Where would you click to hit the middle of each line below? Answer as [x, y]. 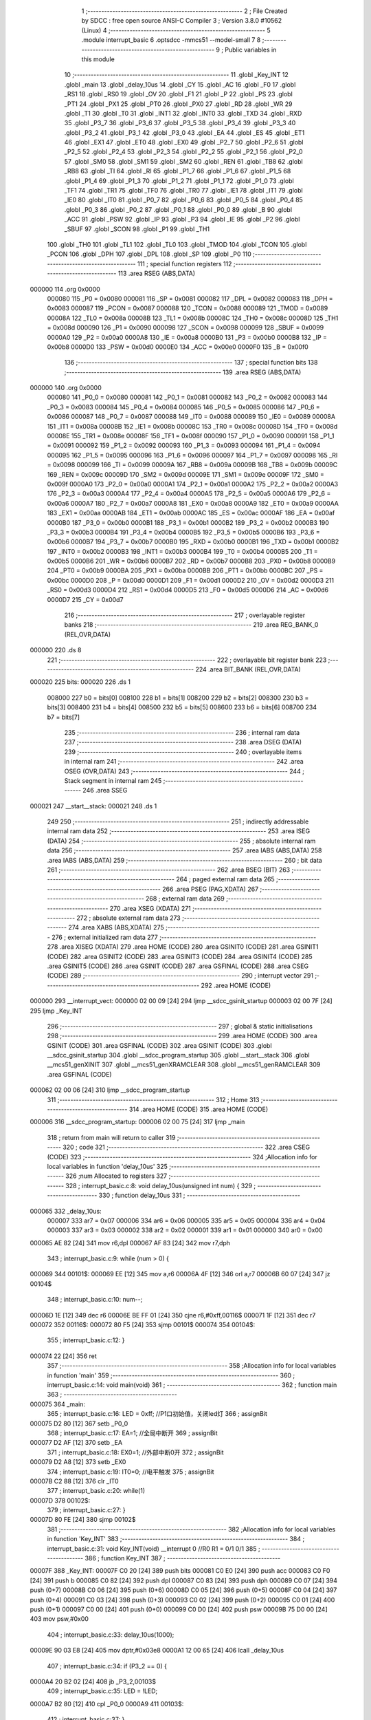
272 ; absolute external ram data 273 [129, 918]
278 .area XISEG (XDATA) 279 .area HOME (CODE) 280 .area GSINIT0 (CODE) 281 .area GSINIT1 [183, 947]
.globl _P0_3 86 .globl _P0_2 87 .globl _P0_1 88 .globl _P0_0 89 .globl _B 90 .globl [178, 209]
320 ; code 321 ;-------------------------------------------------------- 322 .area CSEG [187, 1147]
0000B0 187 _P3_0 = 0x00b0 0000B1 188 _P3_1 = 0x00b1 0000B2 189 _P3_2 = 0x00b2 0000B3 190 [188, 522]
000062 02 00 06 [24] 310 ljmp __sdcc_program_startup [110, 1090]
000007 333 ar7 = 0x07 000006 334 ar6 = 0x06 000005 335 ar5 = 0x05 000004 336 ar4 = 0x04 [186, 1221]
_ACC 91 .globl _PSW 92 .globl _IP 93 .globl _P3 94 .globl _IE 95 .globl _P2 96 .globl [182, 219]
